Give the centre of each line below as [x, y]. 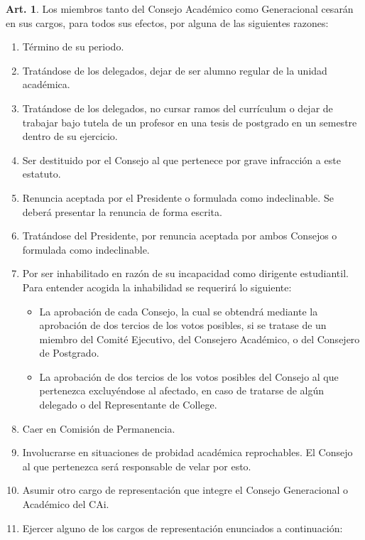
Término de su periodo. [73, 47]
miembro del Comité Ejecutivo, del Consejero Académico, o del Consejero [200, 339]
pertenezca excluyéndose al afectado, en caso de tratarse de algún [182, 390]
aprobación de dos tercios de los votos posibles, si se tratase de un [183, 325]
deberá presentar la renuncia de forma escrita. [122, 211]
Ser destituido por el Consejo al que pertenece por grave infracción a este [181, 160]
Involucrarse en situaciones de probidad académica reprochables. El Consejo [187, 452]
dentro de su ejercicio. [70, 136]
